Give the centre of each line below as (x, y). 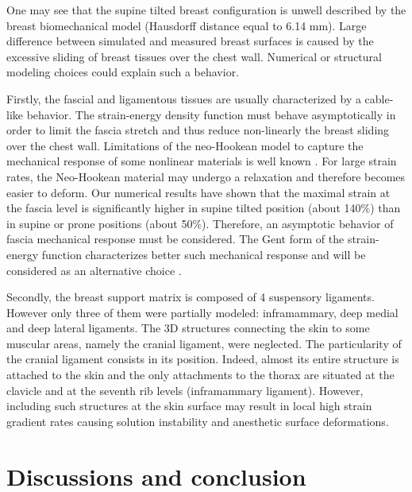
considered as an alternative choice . (94, 270)
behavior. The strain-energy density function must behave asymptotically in (211, 114)
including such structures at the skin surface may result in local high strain (189, 406)
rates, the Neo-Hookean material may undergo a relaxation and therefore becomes (206, 176)
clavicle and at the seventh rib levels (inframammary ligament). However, (185, 390)
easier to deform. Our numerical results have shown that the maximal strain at (198, 192)
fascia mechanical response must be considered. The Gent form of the (175, 239)
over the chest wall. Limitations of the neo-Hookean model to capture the (185, 145)
